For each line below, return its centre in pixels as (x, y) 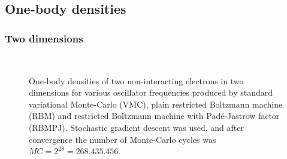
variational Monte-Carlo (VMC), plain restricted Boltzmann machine (156, 104)
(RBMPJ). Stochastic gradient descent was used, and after (136, 127)
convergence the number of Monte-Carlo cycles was (123, 139)
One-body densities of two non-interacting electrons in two (136, 80)
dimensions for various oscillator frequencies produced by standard (151, 92)
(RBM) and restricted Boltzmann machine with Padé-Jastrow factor (154, 116)
